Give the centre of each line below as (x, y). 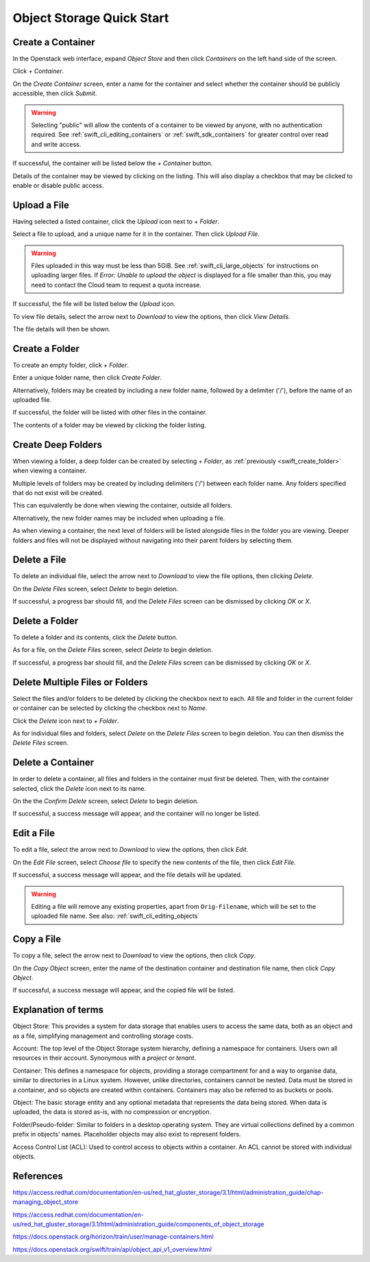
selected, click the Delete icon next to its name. (79, 788)
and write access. (56, 144)
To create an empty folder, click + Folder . (71, 365)
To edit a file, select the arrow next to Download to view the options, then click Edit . (131, 850)
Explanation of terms (58, 1010)
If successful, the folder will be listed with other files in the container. (110, 412)
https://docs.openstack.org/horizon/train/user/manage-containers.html (113, 1237)
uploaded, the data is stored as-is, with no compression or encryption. (112, 1112)
